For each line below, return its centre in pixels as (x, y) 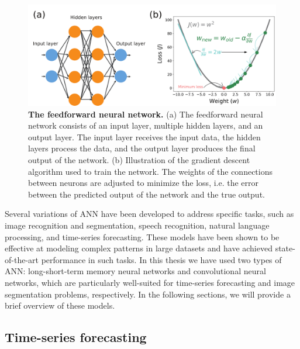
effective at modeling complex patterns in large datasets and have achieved (139, 248)
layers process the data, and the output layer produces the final (142, 148)
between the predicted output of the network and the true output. (146, 194)
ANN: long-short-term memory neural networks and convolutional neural (135, 271)
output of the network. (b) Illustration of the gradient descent (139, 160)
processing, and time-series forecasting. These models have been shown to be (142, 236)
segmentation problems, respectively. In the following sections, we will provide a (148, 294)
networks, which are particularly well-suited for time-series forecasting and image (150, 282)
